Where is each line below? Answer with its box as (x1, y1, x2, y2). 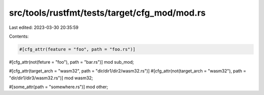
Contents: (9, 33, 29, 39)
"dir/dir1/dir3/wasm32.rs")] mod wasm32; (9, 75, 93, 81)
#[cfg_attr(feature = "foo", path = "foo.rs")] (19, 47, 135, 52)
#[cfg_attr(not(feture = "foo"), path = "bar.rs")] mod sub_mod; (9, 59, 134, 65)
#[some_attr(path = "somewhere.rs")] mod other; (9, 84, 109, 90)
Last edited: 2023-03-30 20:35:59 (9, 24, 79, 30)
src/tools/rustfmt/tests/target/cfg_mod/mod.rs (9, 7, 206, 18)
